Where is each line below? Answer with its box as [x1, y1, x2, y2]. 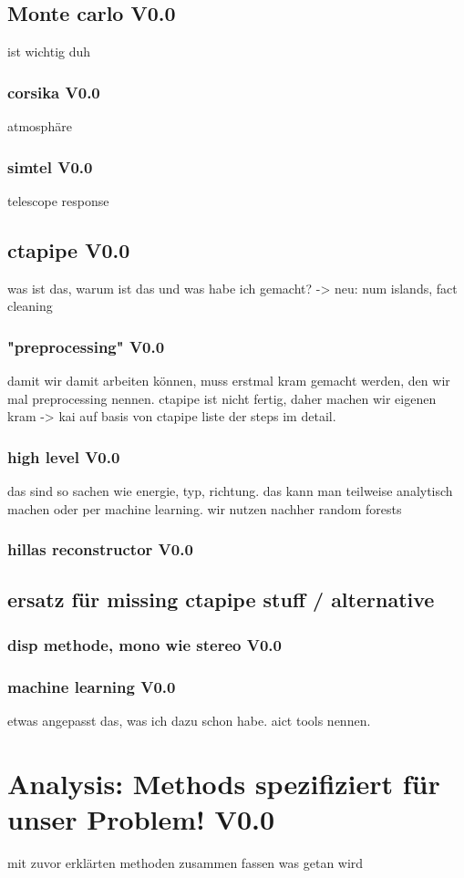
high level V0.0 [7, 445, 120, 468]
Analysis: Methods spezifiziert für [7, 764, 440, 801]
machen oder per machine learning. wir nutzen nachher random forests [7, 499, 402, 518]
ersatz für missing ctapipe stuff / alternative [7, 585, 435, 614]
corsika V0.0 [7, 80, 100, 103]
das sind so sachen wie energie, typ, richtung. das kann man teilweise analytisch [7, 481, 453, 501]
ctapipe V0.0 [7, 235, 130, 263]
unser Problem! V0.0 [7, 800, 275, 837]
